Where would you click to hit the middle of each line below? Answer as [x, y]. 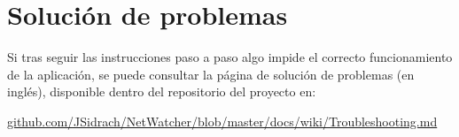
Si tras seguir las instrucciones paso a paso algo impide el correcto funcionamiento [230, 57]
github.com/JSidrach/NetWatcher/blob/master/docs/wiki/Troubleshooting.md [222, 121]
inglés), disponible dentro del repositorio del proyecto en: [162, 91]
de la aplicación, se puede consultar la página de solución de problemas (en [211, 74]
